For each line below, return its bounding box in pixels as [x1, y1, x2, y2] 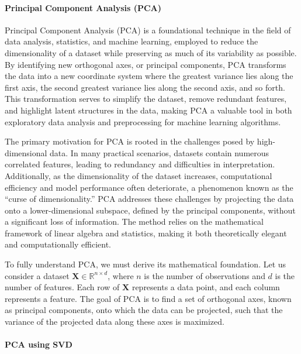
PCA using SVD [5, 338, 72, 350]
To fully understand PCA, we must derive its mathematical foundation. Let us [5, 258, 286, 270]
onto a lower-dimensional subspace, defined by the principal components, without [5, 204, 296, 216]
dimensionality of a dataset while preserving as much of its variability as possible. [5, 46, 297, 59]
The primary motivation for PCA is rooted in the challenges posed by [5, 135, 255, 147]
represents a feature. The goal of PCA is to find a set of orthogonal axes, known [5, 292, 292, 304]
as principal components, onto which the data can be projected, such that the [5, 304, 283, 316]
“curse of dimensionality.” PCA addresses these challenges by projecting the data [5, 193, 294, 205]
